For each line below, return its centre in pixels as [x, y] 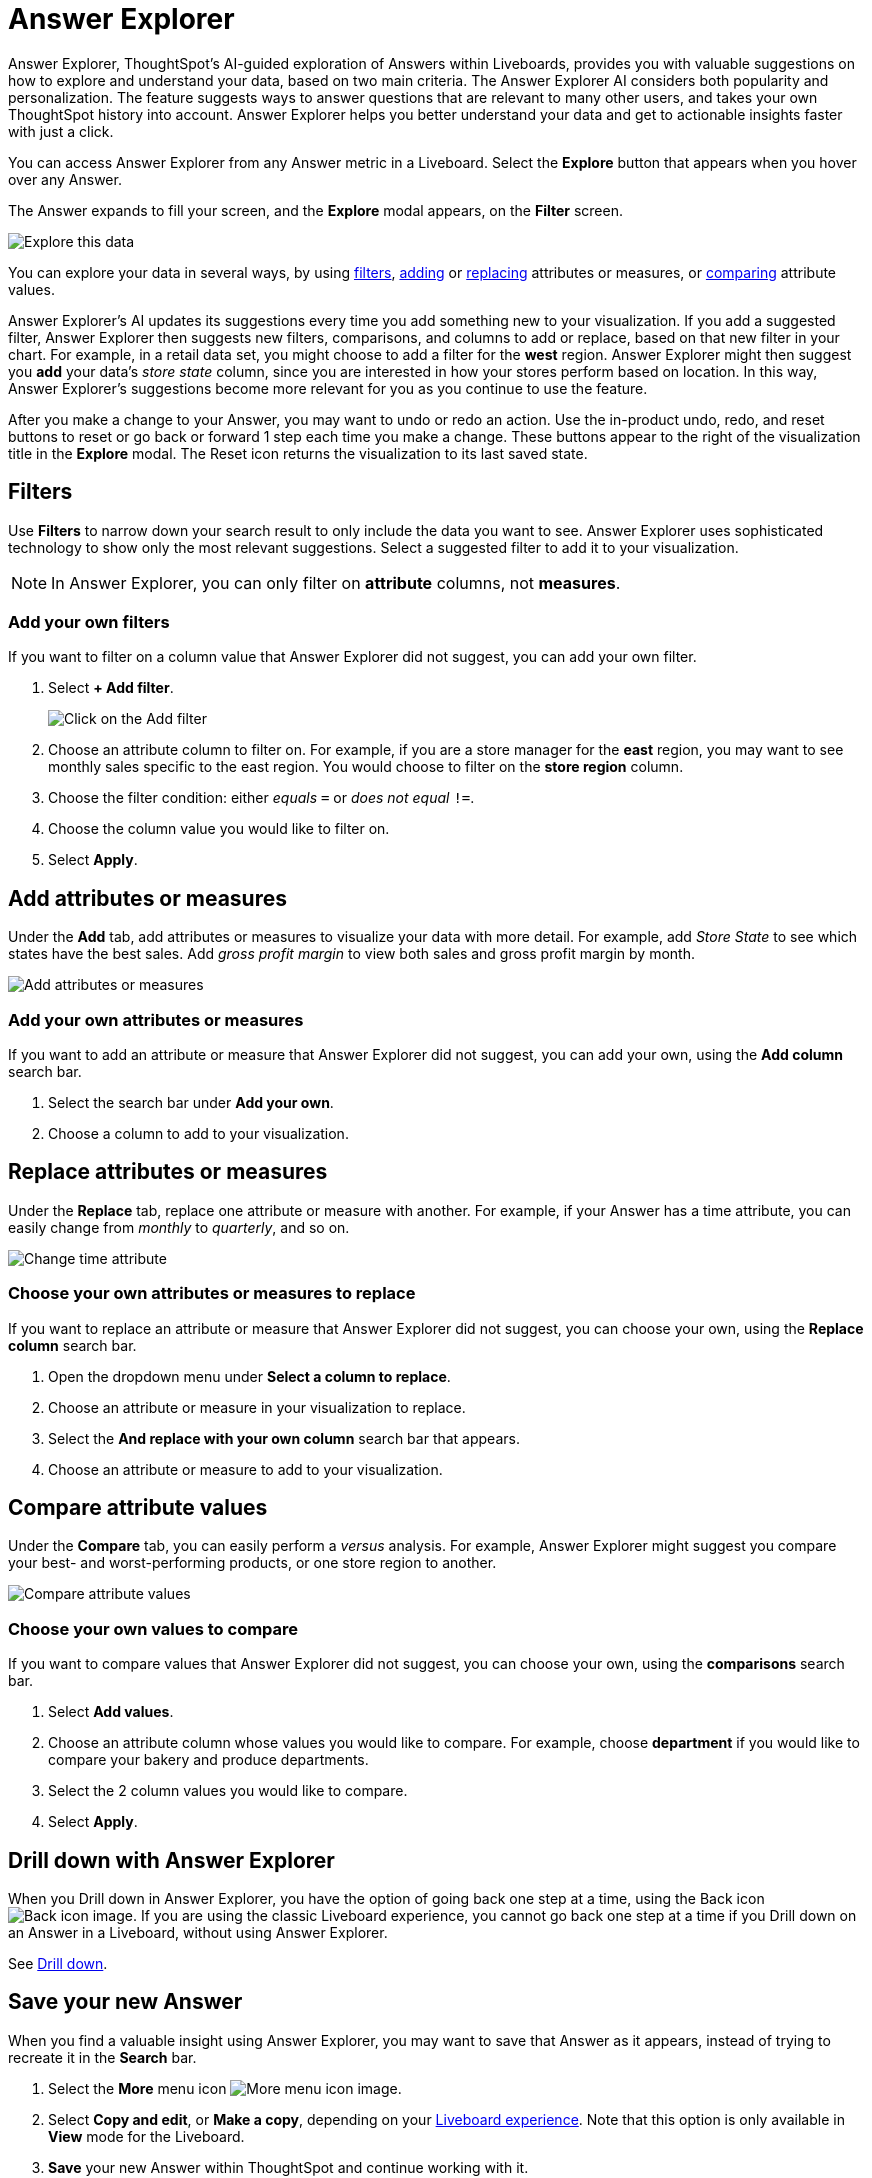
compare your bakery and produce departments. [208, 1760]
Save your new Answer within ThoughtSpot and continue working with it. [288, 2167]
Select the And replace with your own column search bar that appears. [284, 1438]
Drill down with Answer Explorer [171, 1860]
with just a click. [61, 131]
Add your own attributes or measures [156, 1019]
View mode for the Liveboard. [146, 2136]
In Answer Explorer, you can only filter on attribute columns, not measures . [336, 582]
